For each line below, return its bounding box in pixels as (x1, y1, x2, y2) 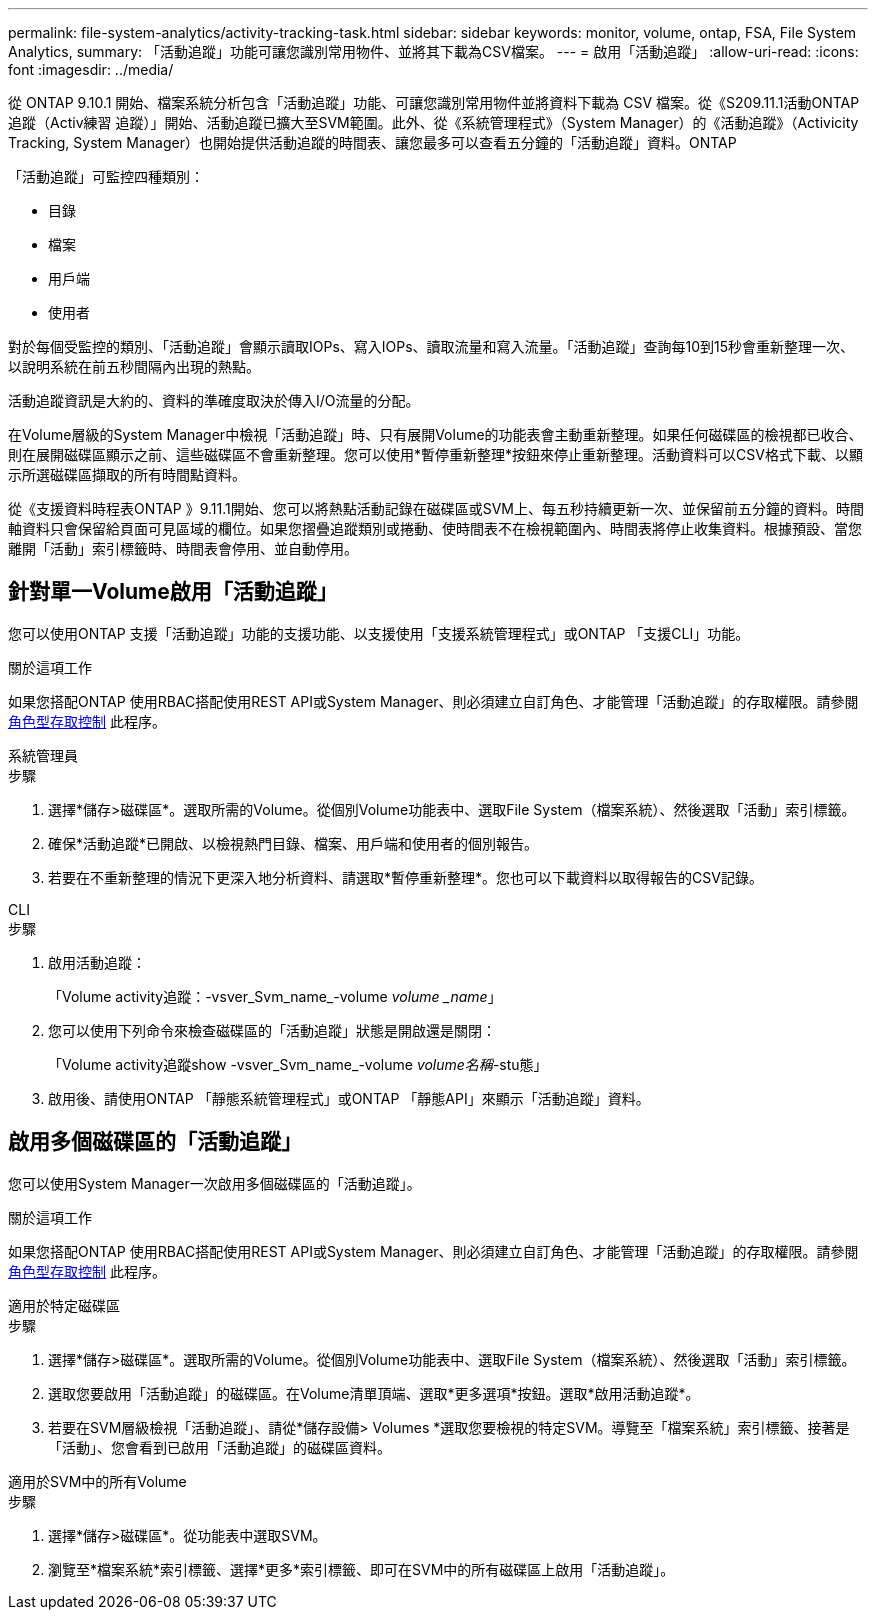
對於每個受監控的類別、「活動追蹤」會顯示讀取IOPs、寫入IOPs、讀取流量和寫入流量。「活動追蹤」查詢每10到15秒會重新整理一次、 (8, 338, 855, 355)
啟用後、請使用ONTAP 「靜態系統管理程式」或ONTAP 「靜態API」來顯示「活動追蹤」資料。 (48, 1089, 650, 1107)
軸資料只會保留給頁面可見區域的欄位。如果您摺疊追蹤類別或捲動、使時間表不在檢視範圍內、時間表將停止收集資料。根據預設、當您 (8, 520, 862, 537)
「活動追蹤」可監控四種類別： (8, 168, 204, 185)
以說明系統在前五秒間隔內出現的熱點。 (8, 358, 260, 375)
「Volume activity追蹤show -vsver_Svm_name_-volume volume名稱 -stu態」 (48, 1055, 548, 1073)
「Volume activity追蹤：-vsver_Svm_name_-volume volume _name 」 (48, 987, 502, 1005)
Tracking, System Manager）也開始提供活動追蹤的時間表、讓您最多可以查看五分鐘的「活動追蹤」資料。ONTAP (8, 134, 737, 151)
